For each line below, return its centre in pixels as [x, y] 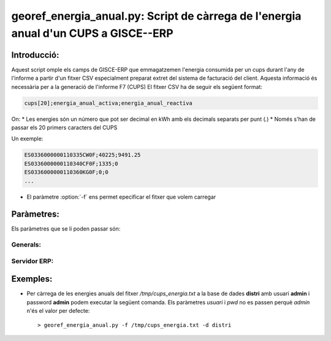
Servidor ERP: [32, 261]
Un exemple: [27, 139]
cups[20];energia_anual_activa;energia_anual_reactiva [108, 103]
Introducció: [35, 55]
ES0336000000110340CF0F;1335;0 [71, 163]
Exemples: [32, 279]
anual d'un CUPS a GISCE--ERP [93, 33]
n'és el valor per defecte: [58, 311]
